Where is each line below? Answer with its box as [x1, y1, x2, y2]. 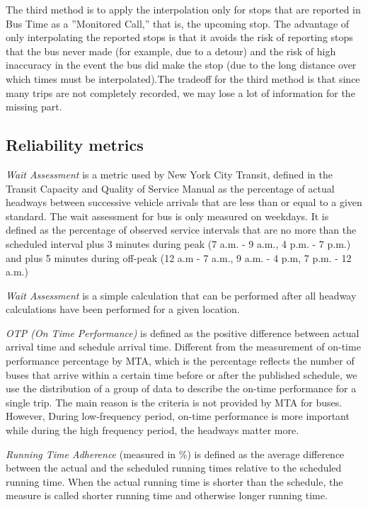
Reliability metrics [6, 134, 144, 156]
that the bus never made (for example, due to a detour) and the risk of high [6, 43, 336, 58]
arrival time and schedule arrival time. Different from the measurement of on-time [6, 339, 361, 354]
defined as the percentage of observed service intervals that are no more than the [6, 222, 357, 237]
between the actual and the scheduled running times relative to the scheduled [6, 460, 342, 475]
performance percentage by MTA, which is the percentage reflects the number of [6, 353, 355, 368]
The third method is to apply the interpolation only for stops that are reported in [6, 2, 361, 16]
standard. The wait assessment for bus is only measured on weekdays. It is [6, 208, 329, 223]
